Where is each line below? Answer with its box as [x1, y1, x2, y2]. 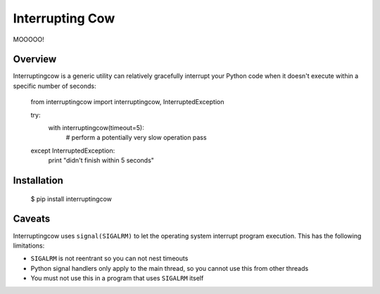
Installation [13, 174, 63, 186]
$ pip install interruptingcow [30, 194, 112, 203]
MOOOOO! [13, 35, 45, 44]
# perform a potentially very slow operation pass [65, 134, 207, 142]
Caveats [13, 213, 51, 225]
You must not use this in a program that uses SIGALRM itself [30, 274, 204, 283]
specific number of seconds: [13, 82, 96, 90]
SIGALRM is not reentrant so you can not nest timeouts [30, 254, 189, 263]
